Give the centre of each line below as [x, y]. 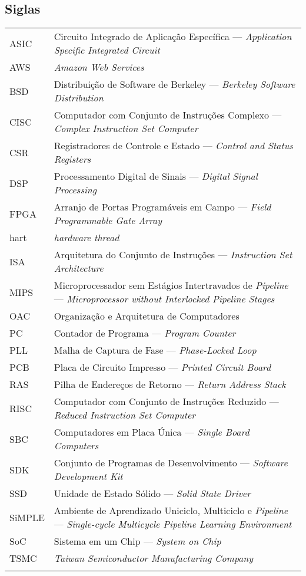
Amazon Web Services [99, 67]
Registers [72, 159]
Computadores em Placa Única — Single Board [152, 432]
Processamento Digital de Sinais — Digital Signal [156, 176]
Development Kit [88, 476]
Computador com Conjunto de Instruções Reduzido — [166, 401]
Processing [75, 190]
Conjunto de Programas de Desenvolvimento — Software [171, 463]
